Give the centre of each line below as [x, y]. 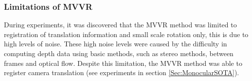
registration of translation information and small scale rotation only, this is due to [126, 34]
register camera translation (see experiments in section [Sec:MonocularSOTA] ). [122, 72]
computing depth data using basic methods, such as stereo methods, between [119, 53]
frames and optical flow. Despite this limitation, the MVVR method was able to [123, 63]
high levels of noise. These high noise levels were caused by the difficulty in [116, 44]
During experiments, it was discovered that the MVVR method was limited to [120, 25]
